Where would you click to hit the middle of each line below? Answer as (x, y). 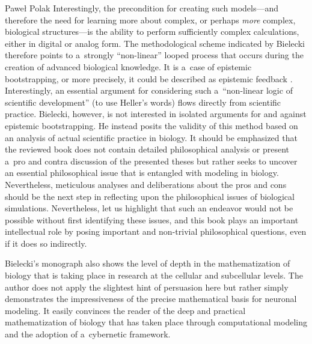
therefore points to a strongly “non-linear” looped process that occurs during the (154, 55)
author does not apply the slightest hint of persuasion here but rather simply (147, 287)
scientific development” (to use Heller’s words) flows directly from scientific (143, 102)
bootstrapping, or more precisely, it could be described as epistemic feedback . (149, 78)
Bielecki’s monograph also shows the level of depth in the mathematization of (148, 263)
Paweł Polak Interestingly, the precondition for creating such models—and (142, 8)
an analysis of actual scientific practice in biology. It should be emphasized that (151, 137)
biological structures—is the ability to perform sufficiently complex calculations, (152, 32)
